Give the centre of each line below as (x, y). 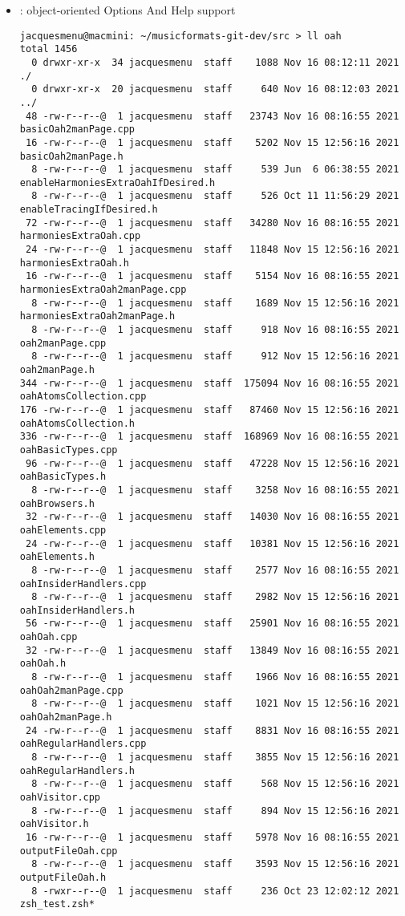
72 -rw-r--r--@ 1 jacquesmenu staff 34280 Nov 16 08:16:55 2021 (212, 223)
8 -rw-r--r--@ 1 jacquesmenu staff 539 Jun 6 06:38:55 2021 (215, 170)
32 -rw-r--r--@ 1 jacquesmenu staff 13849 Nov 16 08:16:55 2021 (212, 650)
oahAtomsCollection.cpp (83, 397)
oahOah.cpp (49, 637)
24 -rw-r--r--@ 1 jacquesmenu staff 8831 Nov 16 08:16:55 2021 (212, 730)
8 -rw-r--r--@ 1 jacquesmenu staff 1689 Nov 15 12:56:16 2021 (215, 303)
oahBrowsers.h (57, 503)
